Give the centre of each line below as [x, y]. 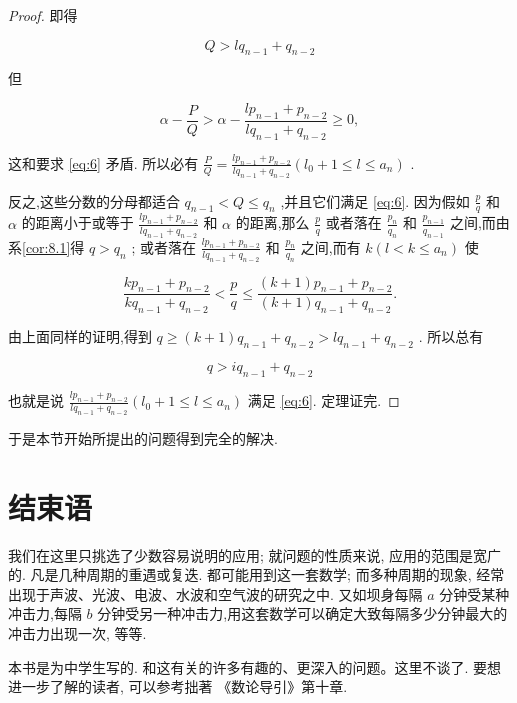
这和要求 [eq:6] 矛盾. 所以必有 [103, 162]
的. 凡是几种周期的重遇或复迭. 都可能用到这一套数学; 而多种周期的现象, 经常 [256, 574]
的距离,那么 [272, 222]
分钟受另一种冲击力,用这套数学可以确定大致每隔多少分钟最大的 [302, 613]
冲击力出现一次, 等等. [77, 632]
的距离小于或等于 [77, 222]
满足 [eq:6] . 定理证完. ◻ [323, 400]
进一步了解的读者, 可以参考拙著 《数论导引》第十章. [178, 686]
